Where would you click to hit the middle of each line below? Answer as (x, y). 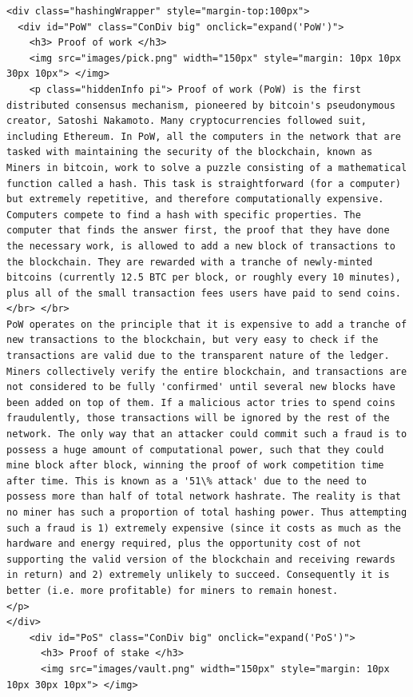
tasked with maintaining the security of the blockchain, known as (190, 152)
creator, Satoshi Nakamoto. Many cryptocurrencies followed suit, (187, 121)
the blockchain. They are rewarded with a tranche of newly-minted (190, 262)
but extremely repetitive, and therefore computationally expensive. (195, 199)
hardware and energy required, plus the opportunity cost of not (184, 544)
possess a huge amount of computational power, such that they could (195, 450)
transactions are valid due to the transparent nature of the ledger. (198, 356)
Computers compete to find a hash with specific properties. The (184, 215)
